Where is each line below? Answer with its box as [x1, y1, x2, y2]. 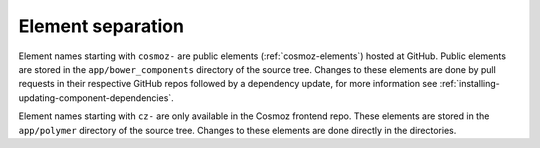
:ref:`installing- [439, 78, 500, 90]
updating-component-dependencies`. [18, 91, 174, 104]
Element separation [18, 15, 185, 37]
